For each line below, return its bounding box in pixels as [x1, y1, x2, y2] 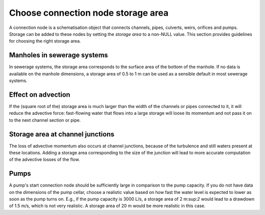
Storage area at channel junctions [9, 130, 115, 138]
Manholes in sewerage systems [9, 51, 108, 59]
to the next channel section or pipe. [9, 117, 81, 123]
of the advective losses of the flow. [9, 157, 80, 162]
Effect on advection [9, 90, 71, 99]
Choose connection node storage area [9, 7, 169, 18]
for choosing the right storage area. [9, 38, 81, 44]
